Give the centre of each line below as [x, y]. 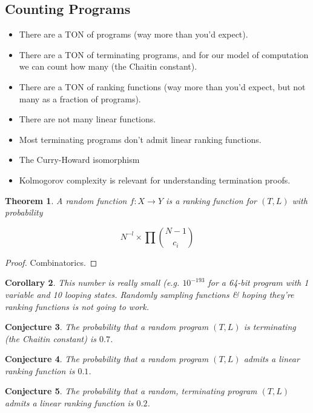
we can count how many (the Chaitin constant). [108, 66]
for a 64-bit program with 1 [258, 282]
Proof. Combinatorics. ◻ [51, 262]
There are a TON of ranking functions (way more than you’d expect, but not [162, 86]
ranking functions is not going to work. [77, 306]
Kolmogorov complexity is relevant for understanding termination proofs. [155, 180]
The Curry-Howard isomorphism [79, 160]
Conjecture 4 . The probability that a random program [107, 359]
